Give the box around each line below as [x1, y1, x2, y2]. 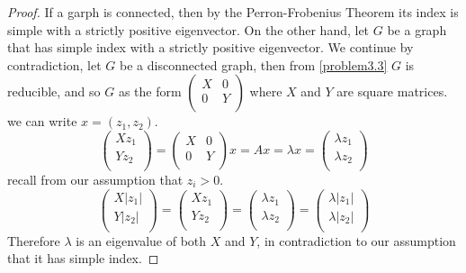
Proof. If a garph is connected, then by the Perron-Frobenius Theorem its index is [7, 3, 459, 21]
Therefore [7, 231, 60, 250]
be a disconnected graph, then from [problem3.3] [120, 55, 388, 74]
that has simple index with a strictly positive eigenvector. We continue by [7, 38, 414, 57]
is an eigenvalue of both [76, 231, 207, 250]
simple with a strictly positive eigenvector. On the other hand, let [7, 20, 370, 39]
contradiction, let [7, 55, 102, 74]
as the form [118, 82, 182, 101]
